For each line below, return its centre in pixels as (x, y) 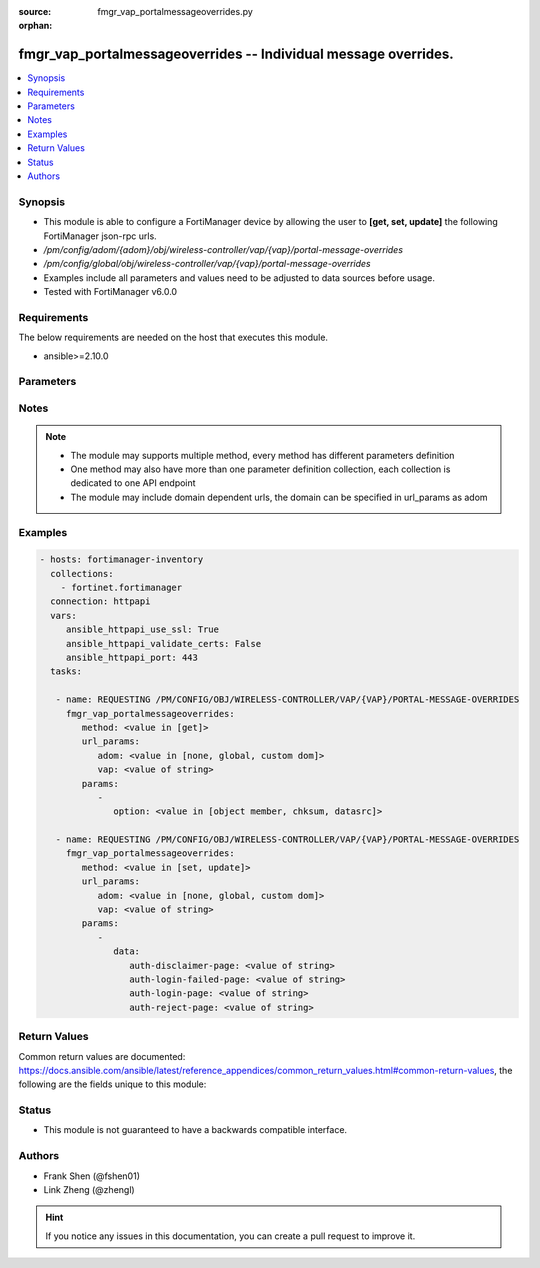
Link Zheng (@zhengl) (89, 1189)
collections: (82, 573)
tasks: (66, 671)
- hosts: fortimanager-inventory (121, 559)
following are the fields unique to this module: (112, 1084)
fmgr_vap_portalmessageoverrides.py (175, 11)
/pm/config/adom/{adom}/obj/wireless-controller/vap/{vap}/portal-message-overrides (223, 249)
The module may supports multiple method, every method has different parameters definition (262, 455)
